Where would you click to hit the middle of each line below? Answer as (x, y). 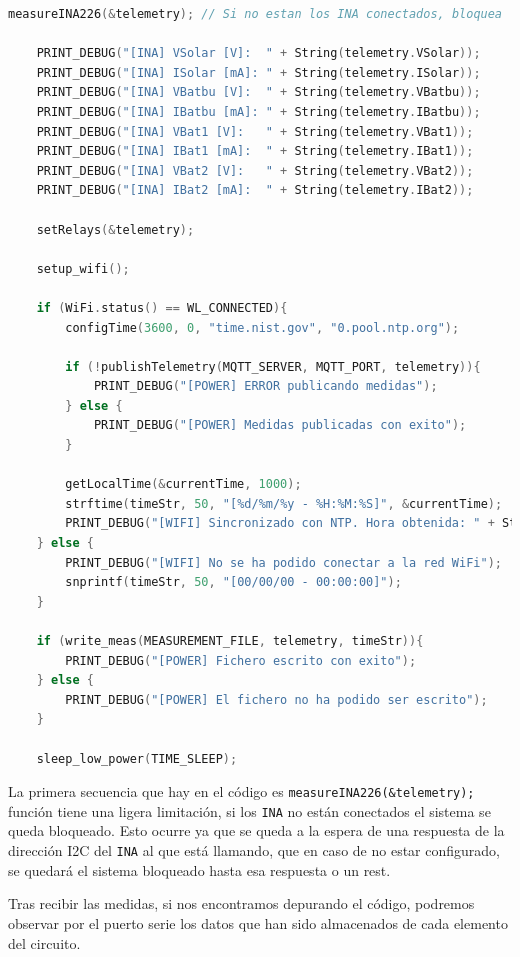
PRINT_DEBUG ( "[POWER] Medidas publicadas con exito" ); (280, 425)
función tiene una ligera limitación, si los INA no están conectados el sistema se (249, 810)
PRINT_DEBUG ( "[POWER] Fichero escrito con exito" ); (241, 660)
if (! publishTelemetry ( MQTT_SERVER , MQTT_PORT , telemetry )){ (273, 366)
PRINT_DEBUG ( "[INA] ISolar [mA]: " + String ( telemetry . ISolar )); (258, 72)
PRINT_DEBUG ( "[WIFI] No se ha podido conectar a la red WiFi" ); (283, 562)
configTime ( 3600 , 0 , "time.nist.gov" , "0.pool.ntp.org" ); (262, 327)
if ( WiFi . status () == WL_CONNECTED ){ (162, 307)
